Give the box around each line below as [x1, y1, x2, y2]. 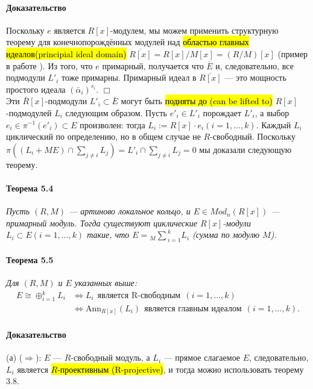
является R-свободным [97, 291, 181, 300]
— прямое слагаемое [163, 351, 241, 364]
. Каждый [256, 118, 291, 131]
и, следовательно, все [215, 59, 294, 72]
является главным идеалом [144, 304, 242, 313]
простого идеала [6, 82, 66, 95]
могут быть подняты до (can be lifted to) [121, 95, 273, 107]
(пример [277, 47, 308, 60]
